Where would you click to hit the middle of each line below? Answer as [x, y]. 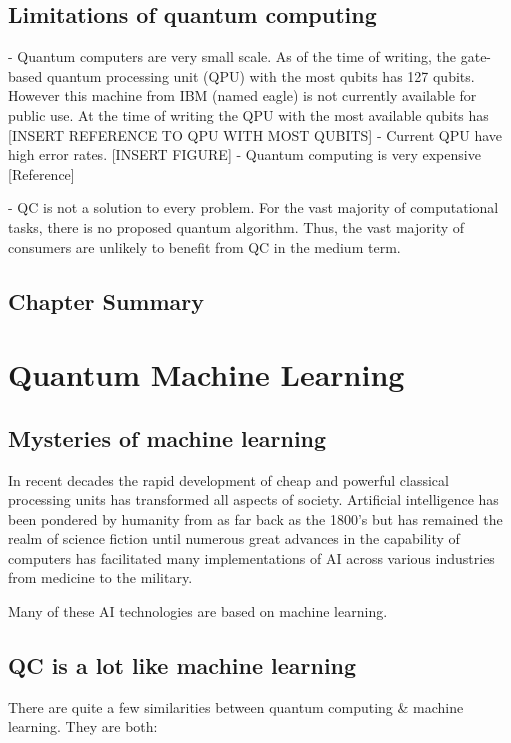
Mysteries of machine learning [167, 437]
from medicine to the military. [100, 577]
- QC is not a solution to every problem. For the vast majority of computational [253, 207]
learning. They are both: [83, 726]
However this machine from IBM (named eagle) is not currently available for [242, 95]
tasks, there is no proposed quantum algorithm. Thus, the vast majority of [236, 226]
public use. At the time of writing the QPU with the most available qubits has [248, 114]
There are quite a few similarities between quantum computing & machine [236, 706]
